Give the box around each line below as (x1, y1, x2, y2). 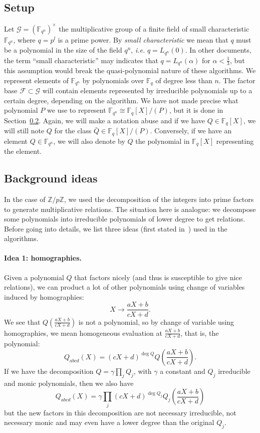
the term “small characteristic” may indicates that (4, 55, 158, 65)
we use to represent (47, 105, 106, 115)
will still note (4, 125, 45, 136)
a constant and (160, 365, 205, 376)
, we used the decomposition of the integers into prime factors (64, 193, 254, 204)
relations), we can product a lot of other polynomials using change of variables (4, 282, 245, 292)
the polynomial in (135, 135, 190, 146)
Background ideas (4, 170, 98, 186)
